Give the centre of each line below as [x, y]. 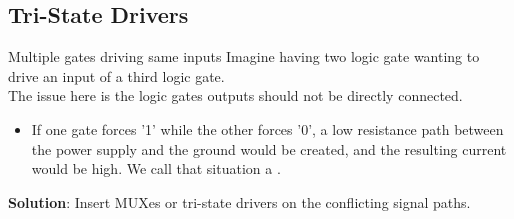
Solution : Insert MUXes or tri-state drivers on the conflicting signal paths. [239, 201]
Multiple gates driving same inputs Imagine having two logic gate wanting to [244, 56]
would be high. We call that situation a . [156, 168]
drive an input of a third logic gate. [116, 75]
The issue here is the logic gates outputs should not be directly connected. [235, 95]
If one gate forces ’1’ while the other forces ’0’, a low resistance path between [267, 128]
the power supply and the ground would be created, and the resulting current [269, 148]
